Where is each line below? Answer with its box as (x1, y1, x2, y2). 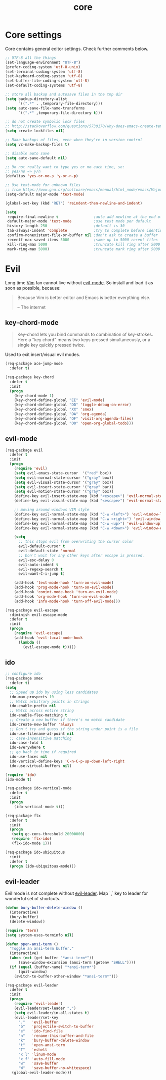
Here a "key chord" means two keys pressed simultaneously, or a (17, 337, 151, 343)
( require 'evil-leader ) (14, 1001, 63, 1006)
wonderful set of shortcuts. (5, 896, 61, 902)
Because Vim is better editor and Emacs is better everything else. (17, 294, 151, 301)
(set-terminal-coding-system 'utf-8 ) (5, 69, 83, 74)
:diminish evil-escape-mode (9, 612, 68, 617)
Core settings (5, 29, 62, 41)
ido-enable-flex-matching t (9, 713, 68, 718)
